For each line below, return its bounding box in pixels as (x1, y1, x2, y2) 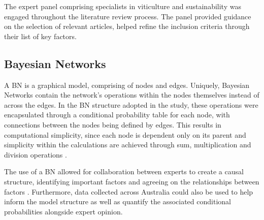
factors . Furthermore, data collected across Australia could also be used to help (4, 186, 253, 197)
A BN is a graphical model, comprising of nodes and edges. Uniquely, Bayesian (4, 79, 250, 90)
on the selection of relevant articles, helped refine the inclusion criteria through (4, 21, 250, 32)
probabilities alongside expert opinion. (4, 206, 123, 216)
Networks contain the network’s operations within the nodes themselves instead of (4, 89, 259, 100)
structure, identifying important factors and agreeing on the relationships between (4, 176, 259, 186)
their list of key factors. (4, 30, 77, 41)
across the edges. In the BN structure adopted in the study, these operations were (4, 99, 258, 110)
